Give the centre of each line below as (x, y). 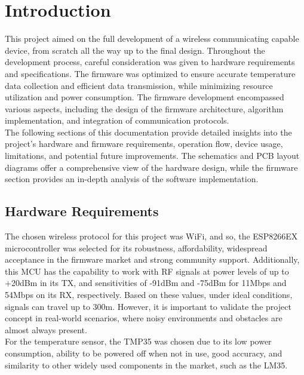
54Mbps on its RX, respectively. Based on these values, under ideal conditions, (149, 295)
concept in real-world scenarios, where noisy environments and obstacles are (144, 318)
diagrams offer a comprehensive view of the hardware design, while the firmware (151, 167)
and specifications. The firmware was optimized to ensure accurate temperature (150, 73)
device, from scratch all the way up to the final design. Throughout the (135, 50)
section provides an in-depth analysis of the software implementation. (132, 179)
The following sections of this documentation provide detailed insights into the (148, 132)
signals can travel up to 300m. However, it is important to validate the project (148, 306)
